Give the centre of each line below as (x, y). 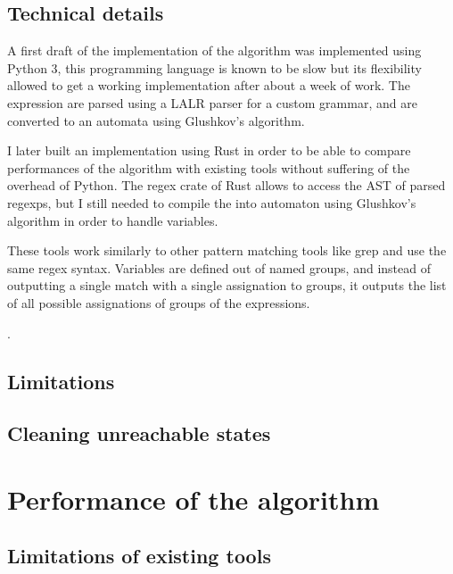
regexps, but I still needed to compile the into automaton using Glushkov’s (212, 202)
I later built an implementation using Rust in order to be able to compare (209, 150)
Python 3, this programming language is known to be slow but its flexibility (214, 67)
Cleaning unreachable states (139, 433)
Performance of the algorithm (194, 499)
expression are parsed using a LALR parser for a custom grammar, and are (212, 102)
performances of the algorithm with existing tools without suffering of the (209, 167)
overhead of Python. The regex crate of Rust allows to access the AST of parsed (226, 185)
